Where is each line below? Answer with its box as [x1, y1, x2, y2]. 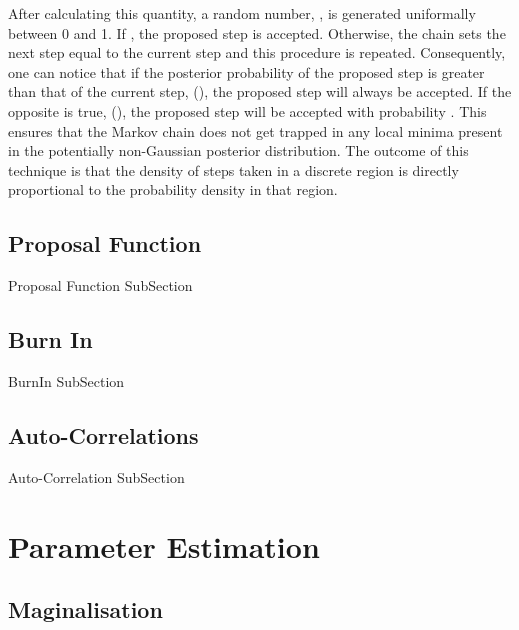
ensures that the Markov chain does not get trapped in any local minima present [8, 120, 503, 141]
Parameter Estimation [8, 525, 320, 566]
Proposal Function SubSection [8, 275, 193, 296]
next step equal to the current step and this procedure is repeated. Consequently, [8, 42, 506, 63]
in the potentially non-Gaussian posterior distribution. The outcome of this [8, 140, 469, 161]
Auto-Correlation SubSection [8, 466, 185, 487]
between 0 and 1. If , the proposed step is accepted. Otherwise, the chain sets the [8, 22, 506, 43]
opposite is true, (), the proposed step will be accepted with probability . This [8, 100, 487, 121]
